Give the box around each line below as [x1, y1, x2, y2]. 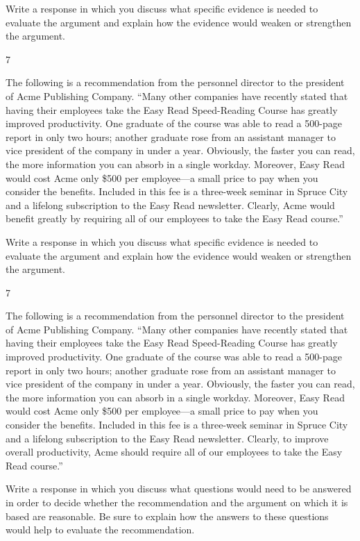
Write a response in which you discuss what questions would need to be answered [6, 481, 352, 496]
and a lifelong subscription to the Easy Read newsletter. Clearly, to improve [6, 431, 329, 445]
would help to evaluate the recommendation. [6, 522, 195, 537]
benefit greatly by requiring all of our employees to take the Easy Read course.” [6, 211, 343, 226]
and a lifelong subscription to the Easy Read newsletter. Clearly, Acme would [6, 197, 335, 212]
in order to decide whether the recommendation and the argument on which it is [6, 495, 348, 509]
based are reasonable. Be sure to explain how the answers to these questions [6, 508, 329, 523]
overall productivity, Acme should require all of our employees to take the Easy [6, 444, 343, 459]
